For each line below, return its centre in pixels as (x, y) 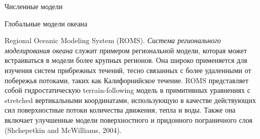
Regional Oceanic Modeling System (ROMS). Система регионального (113, 40)
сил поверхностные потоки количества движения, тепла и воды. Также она (120, 110)
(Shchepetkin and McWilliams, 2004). (63, 130)
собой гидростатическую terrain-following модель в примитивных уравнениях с (127, 90)
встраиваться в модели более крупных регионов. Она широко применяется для (126, 60)
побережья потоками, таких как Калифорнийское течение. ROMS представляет (127, 80)
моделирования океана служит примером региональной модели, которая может (126, 50)
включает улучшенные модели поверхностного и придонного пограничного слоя (128, 119)
